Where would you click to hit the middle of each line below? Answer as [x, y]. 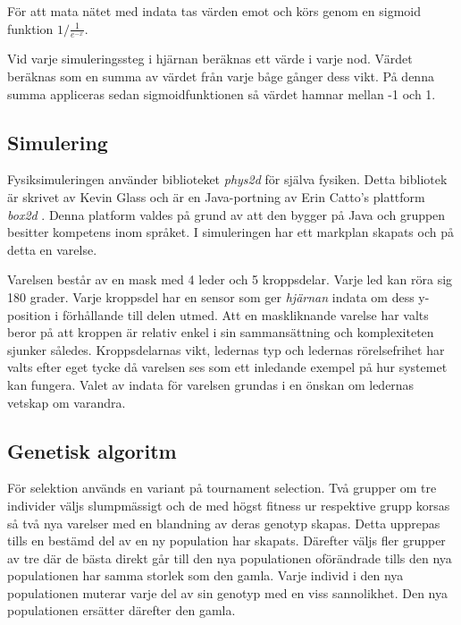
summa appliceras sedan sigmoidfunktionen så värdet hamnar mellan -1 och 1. [222, 93]
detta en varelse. [52, 249]
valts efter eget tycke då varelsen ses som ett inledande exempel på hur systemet [227, 367]
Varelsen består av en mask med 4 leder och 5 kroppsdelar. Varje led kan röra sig [230, 279]
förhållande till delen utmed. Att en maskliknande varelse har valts [245, 314]
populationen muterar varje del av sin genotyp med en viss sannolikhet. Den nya [227, 592]
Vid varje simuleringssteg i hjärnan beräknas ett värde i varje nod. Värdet [210, 59]
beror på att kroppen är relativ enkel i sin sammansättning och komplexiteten [221, 332]
